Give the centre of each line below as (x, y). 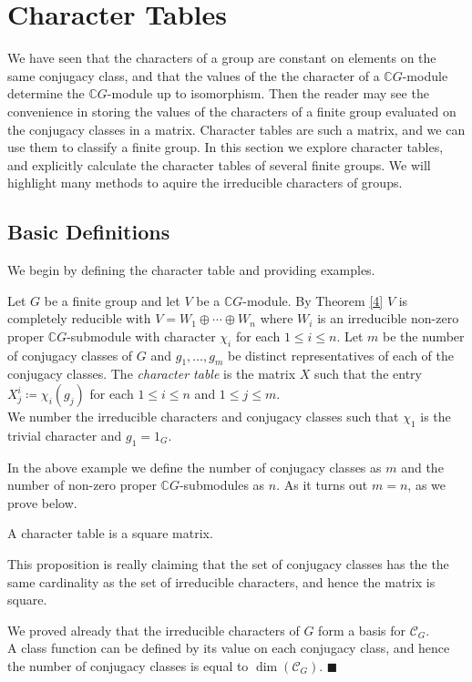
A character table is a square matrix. (110, 533)
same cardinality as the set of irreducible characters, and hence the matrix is (221, 581)
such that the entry (368, 374)
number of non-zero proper (82, 485)
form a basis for (362, 630)
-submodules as (222, 485)
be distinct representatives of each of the (340, 355)
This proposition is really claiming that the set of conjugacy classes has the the (228, 564)
